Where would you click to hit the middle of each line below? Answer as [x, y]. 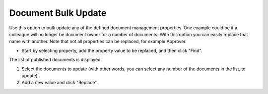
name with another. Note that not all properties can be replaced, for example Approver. [98, 42]
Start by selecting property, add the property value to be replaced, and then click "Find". [112, 50]
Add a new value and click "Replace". [60, 83]
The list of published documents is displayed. [55, 60]
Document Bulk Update [58, 13]
